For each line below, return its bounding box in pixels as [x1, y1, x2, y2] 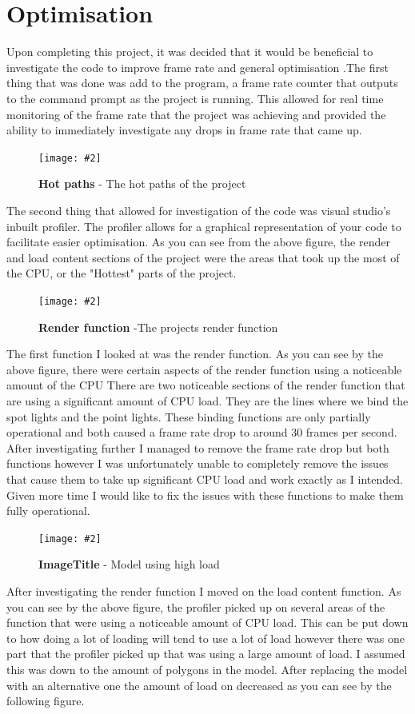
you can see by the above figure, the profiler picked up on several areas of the [6, 598, 385, 615]
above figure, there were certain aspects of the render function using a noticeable [6, 361, 402, 377]
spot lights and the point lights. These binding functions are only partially [6, 408, 371, 425]
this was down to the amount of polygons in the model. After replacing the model [6, 660, 408, 677]
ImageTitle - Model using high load [38, 556, 220, 572]
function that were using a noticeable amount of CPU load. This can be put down [6, 614, 409, 631]
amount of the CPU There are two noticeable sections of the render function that [6, 377, 405, 393]
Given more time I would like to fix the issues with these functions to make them [6, 486, 404, 503]
